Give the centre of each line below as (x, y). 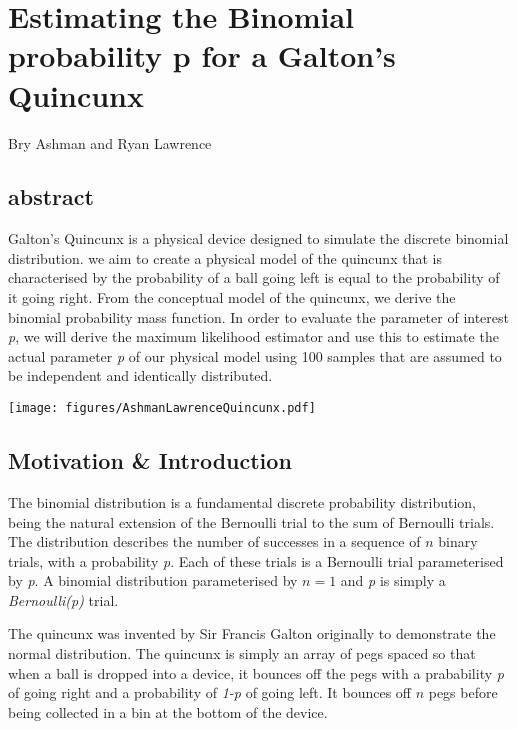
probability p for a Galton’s (202, 55)
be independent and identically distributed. (140, 375)
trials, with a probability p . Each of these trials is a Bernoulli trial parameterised (256, 560)
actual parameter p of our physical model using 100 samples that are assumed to (255, 355)
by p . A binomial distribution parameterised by (153, 580)
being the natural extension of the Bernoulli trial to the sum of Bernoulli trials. (251, 521)
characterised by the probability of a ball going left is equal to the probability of (254, 277)
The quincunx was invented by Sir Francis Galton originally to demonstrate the (252, 633)
